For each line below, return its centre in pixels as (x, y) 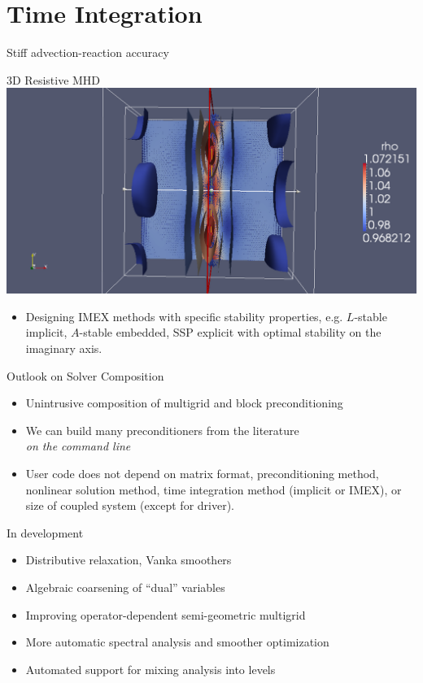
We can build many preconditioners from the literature (162, 430)
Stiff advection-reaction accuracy (88, 52)
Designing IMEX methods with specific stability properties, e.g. (184, 316)
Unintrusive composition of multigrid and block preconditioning (184, 403)
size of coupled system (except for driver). (130, 505)
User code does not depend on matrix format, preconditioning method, (202, 474)
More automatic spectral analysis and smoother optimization (177, 642)
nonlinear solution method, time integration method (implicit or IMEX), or (214, 489)
